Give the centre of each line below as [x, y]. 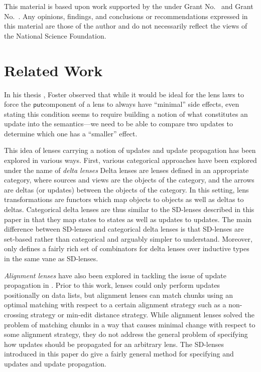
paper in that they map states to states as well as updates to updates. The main [128, 219]
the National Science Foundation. [55, 35]
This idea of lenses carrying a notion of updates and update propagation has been [130, 150]
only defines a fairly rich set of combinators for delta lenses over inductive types [127, 248]
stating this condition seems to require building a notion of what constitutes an [126, 114]
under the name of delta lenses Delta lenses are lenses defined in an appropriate [126, 170]
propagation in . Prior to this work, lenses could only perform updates [112, 285]
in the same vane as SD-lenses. [51, 258]
